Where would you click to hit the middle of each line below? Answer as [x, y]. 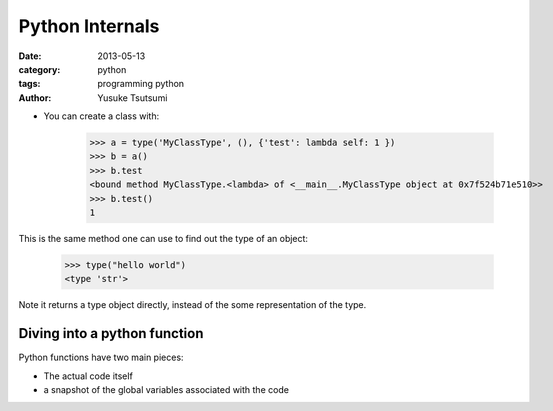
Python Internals [89, 26]
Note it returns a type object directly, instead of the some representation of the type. [192, 305]
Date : [30, 56]
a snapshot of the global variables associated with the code [166, 390]
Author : [35, 97]
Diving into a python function [111, 333]
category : [39, 69]
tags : [29, 84]
